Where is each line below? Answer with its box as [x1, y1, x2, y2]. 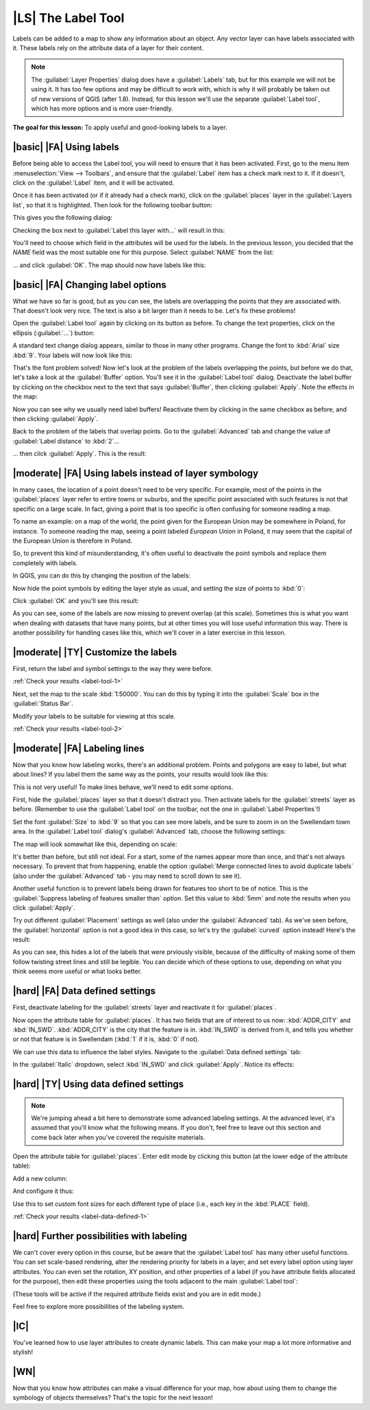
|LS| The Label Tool [12, 10, 125, 25]
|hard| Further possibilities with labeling [12, 1230, 188, 1242]
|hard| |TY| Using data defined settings [12, 1078, 184, 1090]
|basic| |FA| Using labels [12, 141, 119, 153]
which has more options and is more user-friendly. [31, 104, 174, 113]
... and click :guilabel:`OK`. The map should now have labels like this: [12, 261, 206, 269]
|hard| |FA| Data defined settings [12, 986, 156, 997]
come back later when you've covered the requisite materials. [31, 1133, 206, 1141]
